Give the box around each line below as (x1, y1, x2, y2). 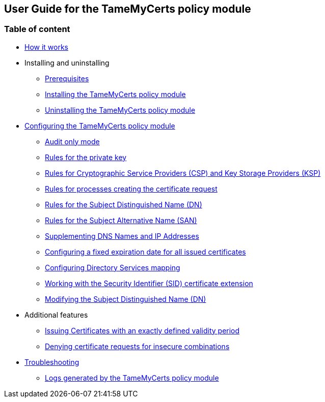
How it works (24, 42, 69, 51)
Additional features (24, 310, 88, 319)
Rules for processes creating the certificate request (45, 184, 218, 193)
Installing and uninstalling (24, 58, 110, 67)
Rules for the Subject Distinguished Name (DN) (45, 200, 202, 209)
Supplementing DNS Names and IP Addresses (45, 231, 199, 240)
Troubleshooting (24, 357, 79, 366)
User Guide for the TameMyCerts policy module (4, 3, 251, 15)
